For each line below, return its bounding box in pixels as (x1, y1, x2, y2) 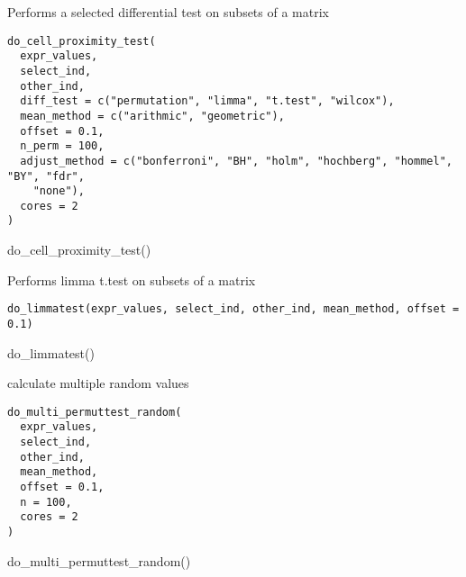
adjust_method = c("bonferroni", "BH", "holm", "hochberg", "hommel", (20, 154, 452, 167)
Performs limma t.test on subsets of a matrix (7, 270, 256, 289)
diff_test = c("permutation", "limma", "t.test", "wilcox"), (20, 95, 395, 108)
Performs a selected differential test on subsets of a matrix (7, 3, 329, 21)
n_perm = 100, (20, 140, 105, 153)
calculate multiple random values (7, 374, 189, 392)
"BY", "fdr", (7, 169, 85, 183)
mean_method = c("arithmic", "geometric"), (20, 109, 285, 122)
